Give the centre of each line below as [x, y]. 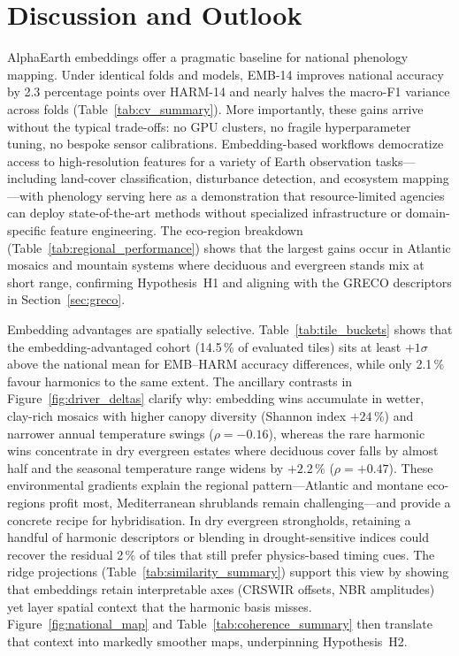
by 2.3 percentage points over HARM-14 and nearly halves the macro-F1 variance [229, 92]
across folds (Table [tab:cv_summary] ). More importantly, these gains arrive [215, 108]
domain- [428, 213]
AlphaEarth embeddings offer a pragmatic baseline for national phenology [208, 57]
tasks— [395, 160]
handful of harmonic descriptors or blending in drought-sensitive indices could [218, 537]
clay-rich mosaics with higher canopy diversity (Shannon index [177, 416]
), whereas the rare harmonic [347, 433]
